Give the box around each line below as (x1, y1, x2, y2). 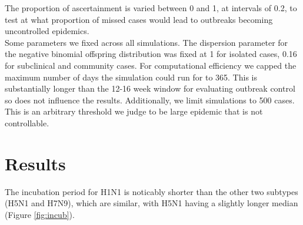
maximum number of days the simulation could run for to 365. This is (5, 70, 257, 83)
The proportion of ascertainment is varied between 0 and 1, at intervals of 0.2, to (5, 2, 297, 14)
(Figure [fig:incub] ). (5, 208, 75, 220)
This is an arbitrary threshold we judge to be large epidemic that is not (5, 105, 263, 117)
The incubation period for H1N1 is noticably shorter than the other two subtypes (5, 185, 298, 197)
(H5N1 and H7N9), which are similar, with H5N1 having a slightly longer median (5, 197, 298, 209)
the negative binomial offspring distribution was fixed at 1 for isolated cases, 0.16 (5, 48, 297, 60)
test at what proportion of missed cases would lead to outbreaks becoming (5, 13, 273, 25)
